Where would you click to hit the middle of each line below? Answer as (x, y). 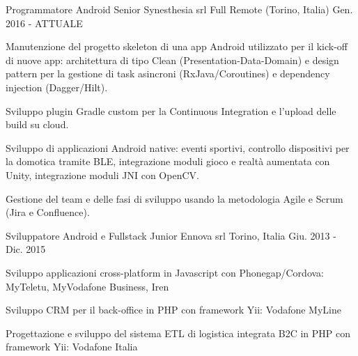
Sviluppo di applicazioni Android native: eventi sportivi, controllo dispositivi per (178, 147)
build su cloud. (37, 124)
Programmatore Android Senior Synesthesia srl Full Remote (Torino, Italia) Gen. (179, 9)
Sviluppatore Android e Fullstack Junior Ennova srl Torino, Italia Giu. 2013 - (171, 235)
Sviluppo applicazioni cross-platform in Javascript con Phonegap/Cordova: (165, 272)
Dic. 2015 (26, 249)
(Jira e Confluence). (48, 212)
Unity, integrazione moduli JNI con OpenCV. (102, 175)
